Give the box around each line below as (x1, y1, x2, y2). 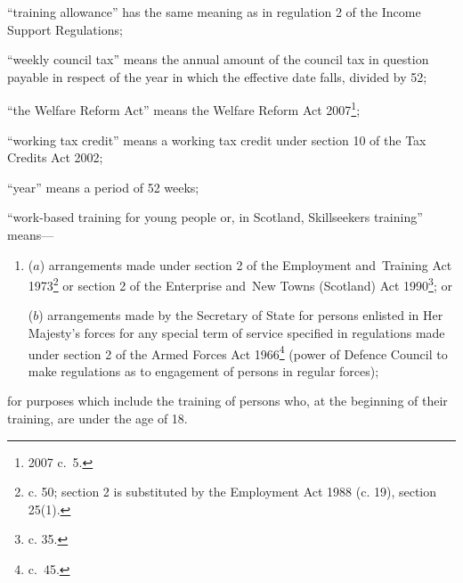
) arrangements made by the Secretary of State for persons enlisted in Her (38, 306, 443, 324)
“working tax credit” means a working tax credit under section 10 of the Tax (7, 130, 426, 149)
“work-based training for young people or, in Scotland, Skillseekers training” (7, 208, 423, 226)
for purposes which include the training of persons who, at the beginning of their (7, 391, 448, 410)
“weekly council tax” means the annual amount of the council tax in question (7, 50, 429, 69)
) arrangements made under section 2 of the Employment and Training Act (39, 255, 452, 274)
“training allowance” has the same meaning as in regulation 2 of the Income (7, 3, 421, 21)
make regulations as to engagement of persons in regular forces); (28, 361, 379, 380)
